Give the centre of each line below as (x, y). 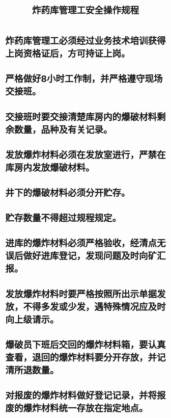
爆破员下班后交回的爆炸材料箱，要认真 (86, 345)
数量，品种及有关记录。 (64, 130)
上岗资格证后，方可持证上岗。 (68, 54)
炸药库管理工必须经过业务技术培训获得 (86, 41)
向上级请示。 (32, 320)
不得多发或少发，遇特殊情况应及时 (95, 307)
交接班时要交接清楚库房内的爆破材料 (81, 117)
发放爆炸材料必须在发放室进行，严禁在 (86, 155)
